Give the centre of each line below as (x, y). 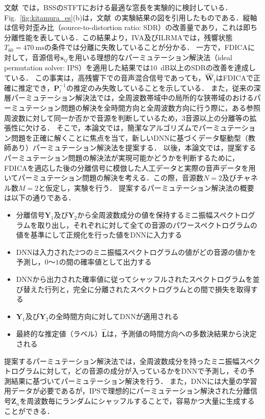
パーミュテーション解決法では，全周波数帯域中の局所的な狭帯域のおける (132, 98)
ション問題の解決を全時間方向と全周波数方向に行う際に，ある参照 (150, 108)
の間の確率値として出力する (105, 262)
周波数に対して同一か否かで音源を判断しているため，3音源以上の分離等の (127, 117)
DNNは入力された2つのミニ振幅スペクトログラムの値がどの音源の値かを (136, 252)
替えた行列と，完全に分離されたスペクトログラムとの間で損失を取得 (137, 289)
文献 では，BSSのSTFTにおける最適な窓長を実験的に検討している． (118, 7)
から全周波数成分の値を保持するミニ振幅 (145, 214)
